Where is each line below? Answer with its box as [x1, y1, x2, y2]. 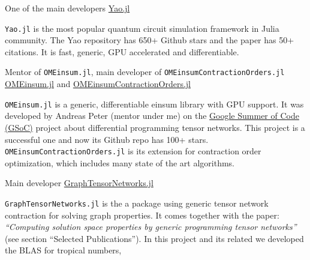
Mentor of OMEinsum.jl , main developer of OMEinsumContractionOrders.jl [5, 65, 285, 78]
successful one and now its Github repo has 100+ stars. [5, 133, 209, 145]
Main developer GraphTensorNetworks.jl [5, 177, 154, 189]
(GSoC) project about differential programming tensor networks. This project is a [5, 121, 305, 133]
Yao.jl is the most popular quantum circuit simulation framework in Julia [5, 22, 279, 34]
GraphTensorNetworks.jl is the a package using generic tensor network [5, 196, 269, 209]
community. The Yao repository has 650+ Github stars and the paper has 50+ [5, 34, 294, 46]
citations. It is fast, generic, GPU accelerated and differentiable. [5, 45, 239, 58]
